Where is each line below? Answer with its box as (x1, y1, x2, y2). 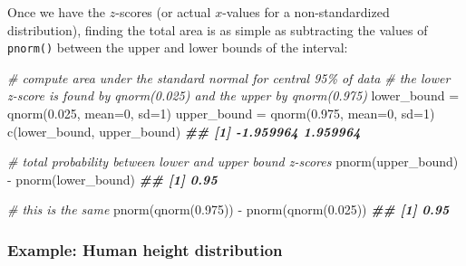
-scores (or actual (115, 3, 211, 21)
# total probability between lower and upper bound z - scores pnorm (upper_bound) (7, 152, 459, 171)
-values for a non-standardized (222, 3, 390, 21)
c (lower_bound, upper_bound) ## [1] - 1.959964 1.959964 (7, 121, 361, 140)
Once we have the (7, 3, 106, 21)
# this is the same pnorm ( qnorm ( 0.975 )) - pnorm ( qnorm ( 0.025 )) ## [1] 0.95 (7, 200, 450, 219)
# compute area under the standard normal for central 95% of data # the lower (7, 68, 451, 87)
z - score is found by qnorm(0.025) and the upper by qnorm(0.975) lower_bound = (7, 86, 460, 105)
